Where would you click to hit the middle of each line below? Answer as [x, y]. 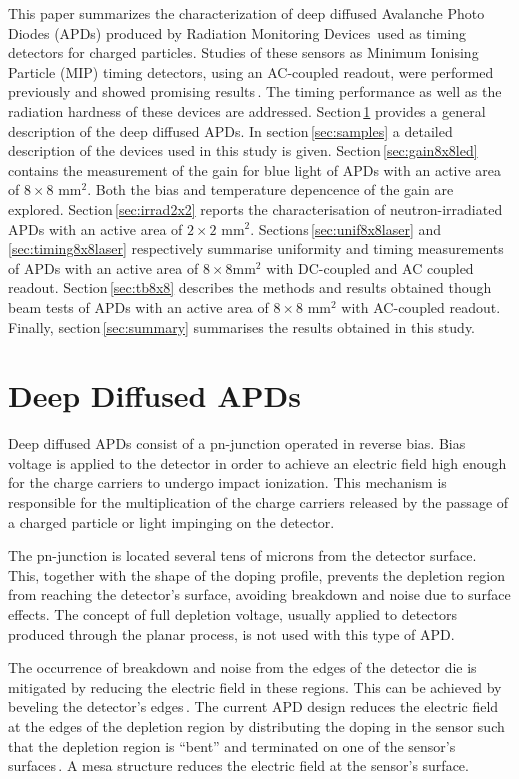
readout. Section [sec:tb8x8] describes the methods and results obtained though [250, 287]
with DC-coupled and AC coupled [370, 267]
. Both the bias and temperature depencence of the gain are [270, 189]
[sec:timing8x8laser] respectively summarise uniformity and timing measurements [256, 248]
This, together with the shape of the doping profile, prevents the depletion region [257, 574]
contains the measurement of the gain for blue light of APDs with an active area [255, 169]
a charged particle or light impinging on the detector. [171, 521]
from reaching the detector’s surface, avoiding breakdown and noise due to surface [259, 594]
